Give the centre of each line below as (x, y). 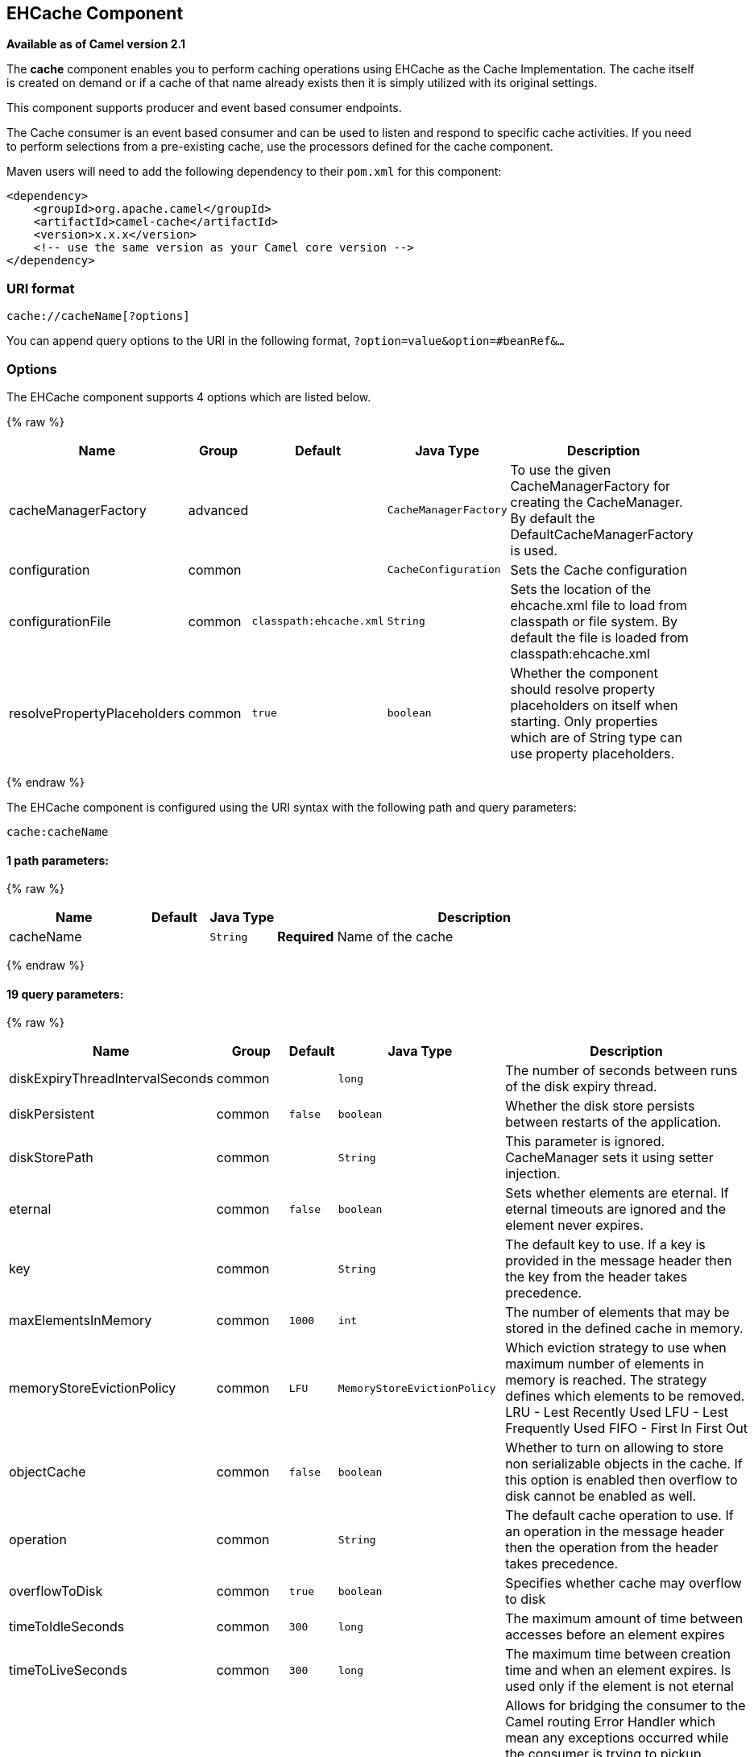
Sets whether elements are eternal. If (617, 1193)
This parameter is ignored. (585, 1142)
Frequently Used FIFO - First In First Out (626, 1429)
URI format (41, 288)
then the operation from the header (612, 1548)
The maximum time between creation (618, 1654)
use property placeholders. (592, 753)
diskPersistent (52, 1114)
